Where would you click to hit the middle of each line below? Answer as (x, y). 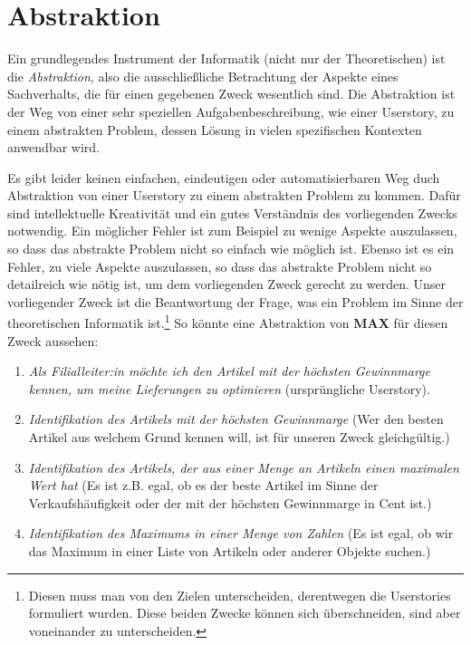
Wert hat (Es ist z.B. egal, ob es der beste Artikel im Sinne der (203, 485)
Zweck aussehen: (53, 340)
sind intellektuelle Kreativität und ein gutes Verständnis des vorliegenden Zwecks (232, 212)
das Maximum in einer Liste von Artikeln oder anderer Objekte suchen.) (230, 551)
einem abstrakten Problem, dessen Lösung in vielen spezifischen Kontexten (215, 129)
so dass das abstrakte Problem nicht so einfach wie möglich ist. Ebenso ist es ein (231, 249)
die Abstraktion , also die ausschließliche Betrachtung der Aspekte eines (203, 76)
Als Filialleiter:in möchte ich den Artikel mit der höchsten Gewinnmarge (229, 371)
